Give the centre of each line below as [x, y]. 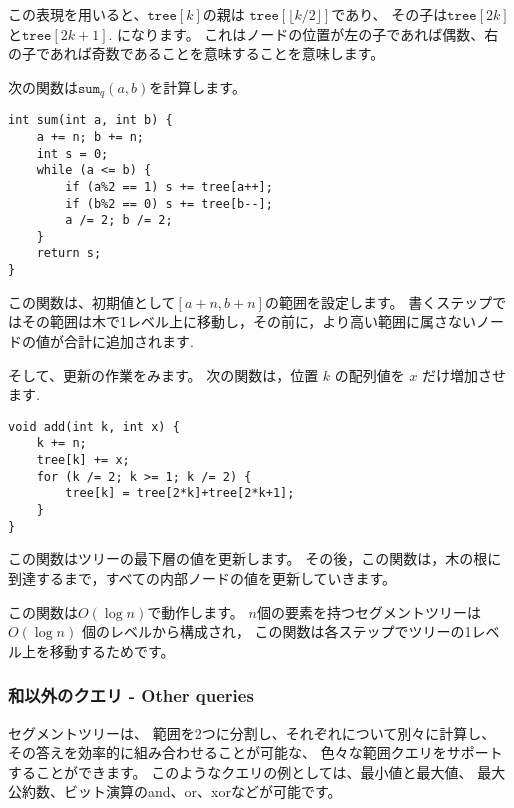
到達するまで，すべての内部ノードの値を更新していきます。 [202, 577]
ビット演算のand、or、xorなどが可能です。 [202, 791]
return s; [69, 253]
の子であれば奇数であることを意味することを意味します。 [196, 53]
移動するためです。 [112, 650]
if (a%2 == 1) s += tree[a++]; [169, 186]
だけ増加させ [464, 374]
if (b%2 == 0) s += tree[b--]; [169, 203]
